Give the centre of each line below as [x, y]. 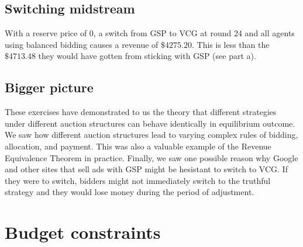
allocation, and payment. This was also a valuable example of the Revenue [138, 146]
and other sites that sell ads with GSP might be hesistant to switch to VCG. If [146, 169]
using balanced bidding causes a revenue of [82, 44]
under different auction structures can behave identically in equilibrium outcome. [150, 123]
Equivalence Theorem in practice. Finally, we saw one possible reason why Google [151, 157]
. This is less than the [230, 44]
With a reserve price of [46, 33]
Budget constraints [83, 232]
